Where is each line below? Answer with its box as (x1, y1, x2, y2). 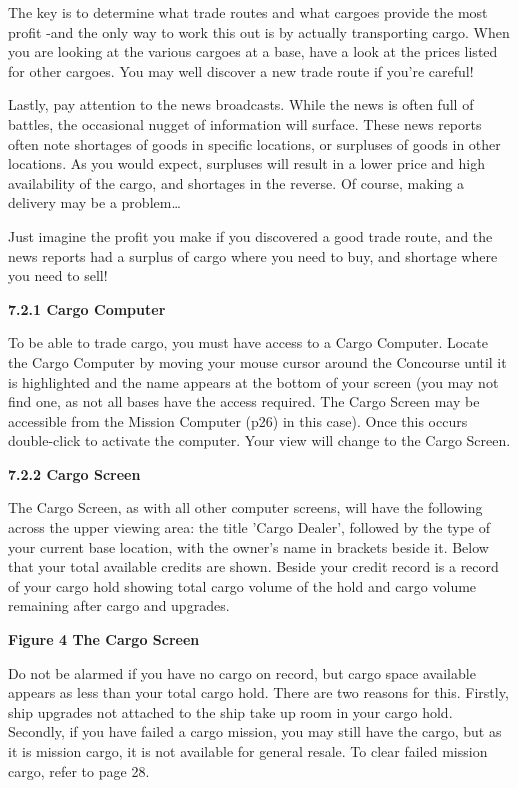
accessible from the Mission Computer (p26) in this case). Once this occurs (8, 410, 468, 431)
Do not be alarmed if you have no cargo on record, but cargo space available (8, 662, 476, 683)
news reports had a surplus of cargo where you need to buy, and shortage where (8, 245, 498, 266)
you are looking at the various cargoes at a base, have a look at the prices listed (8, 41, 498, 62)
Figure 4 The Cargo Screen (8, 629, 200, 650)
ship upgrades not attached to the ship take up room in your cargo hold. (8, 701, 453, 722)
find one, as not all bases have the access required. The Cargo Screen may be (8, 391, 480, 412)
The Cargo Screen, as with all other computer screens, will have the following (8, 497, 483, 518)
